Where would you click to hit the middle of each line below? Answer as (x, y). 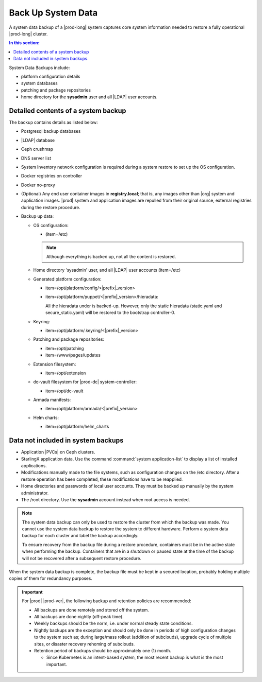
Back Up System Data (53, 13)
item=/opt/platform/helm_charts (77, 427)
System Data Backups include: (40, 68)
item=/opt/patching (65, 348)
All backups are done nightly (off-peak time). (79, 616)
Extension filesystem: (55, 364)
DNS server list (36, 158)
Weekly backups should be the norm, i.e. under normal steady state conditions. (114, 623)
